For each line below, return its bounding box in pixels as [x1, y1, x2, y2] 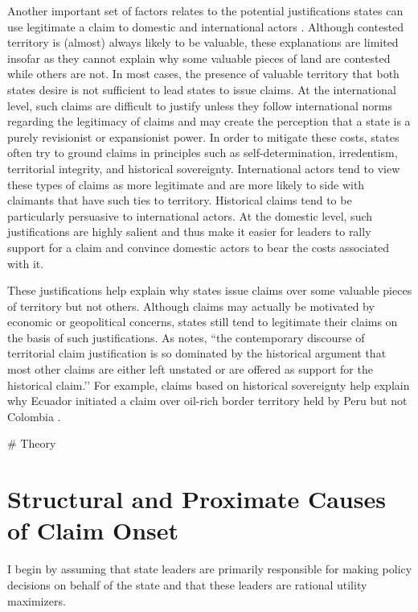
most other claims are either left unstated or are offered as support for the [7, 361, 373, 378]
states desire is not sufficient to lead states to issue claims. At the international [7, 81, 396, 97]
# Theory [7, 435, 56, 452]
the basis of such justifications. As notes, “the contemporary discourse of [7, 329, 365, 345]
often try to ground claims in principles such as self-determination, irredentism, [7, 144, 398, 161]
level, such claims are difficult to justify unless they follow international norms [7, 97, 392, 114]
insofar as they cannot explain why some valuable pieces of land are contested [7, 49, 391, 66]
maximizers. [7, 592, 66, 609]
